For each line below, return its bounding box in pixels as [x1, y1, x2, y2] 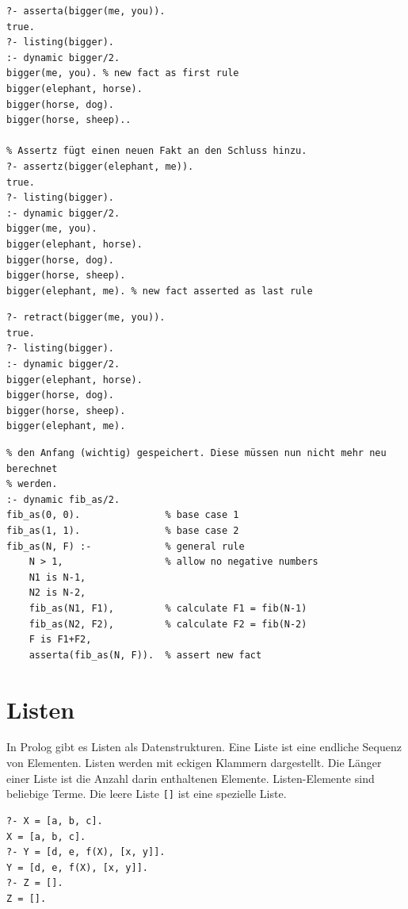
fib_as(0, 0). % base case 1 [6, 509, 239, 521]
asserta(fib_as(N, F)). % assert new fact [29, 649, 262, 661]
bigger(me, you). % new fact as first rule [6, 67, 239, 79]
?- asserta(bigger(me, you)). [6, 6, 166, 17]
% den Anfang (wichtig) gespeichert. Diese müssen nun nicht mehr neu [6, 447, 387, 459]
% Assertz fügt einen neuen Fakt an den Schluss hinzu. [6, 145, 307, 157]
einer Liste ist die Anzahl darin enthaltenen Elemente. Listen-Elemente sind [6, 769, 375, 786]
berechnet [6, 462, 58, 474]
